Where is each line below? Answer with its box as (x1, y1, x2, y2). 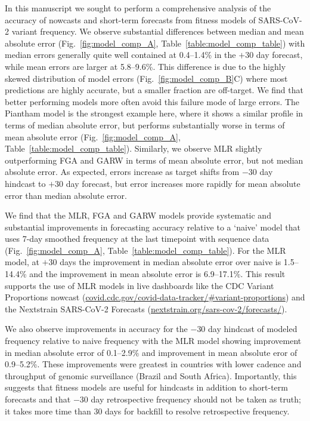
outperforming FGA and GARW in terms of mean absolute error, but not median (5, 153, 303, 166)
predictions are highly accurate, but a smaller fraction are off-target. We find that (5, 84, 303, 96)
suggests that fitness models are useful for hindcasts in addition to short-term (5, 381, 288, 394)
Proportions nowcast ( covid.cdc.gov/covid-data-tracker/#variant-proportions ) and (5, 291, 305, 303)
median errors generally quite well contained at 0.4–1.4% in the (5, 48, 236, 61)
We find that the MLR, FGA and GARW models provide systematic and (5, 209, 271, 222)
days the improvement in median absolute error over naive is (60, 256, 281, 268)
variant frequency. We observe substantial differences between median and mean (11, 25, 304, 38)
